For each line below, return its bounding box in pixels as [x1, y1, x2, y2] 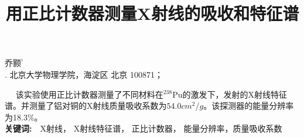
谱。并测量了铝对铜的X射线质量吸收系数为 [5, 99, 167, 112]
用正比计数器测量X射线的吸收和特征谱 [5, 1, 299, 25]
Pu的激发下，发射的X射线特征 [172, 88, 287, 100]
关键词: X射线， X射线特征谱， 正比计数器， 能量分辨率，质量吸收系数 [5, 122, 282, 134]
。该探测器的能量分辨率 [203, 99, 294, 112]
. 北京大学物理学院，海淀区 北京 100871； [5, 68, 163, 80]
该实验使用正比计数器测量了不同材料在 [15, 88, 163, 100]
